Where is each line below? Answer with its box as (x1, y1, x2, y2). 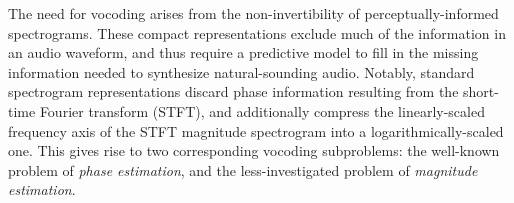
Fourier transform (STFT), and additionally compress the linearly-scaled (39, 100, 485, 121)
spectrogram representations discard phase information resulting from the (8, 81, 459, 102)
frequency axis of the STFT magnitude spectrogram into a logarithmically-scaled (8, 120, 504, 141)
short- (463, 81, 499, 102)
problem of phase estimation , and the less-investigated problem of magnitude (8, 159, 478, 180)
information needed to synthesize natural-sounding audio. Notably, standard (8, 61, 475, 82)
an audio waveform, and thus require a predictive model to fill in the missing (8, 42, 479, 63)
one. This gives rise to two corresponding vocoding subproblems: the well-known (8, 140, 500, 161)
